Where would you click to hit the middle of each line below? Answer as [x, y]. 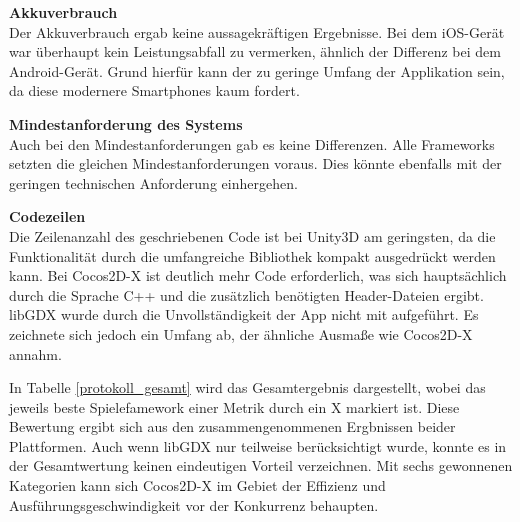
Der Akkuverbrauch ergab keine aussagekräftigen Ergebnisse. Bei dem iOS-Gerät [257, 31]
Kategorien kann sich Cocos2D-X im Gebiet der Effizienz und [197, 485]
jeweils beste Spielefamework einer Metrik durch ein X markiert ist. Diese [234, 406]
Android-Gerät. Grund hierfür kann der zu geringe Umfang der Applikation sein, [257, 70]
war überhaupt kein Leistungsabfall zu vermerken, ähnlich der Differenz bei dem [255, 51]
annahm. [35, 353]
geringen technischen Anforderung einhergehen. [153, 182]
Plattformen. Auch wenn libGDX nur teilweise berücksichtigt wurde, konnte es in [258, 445]
